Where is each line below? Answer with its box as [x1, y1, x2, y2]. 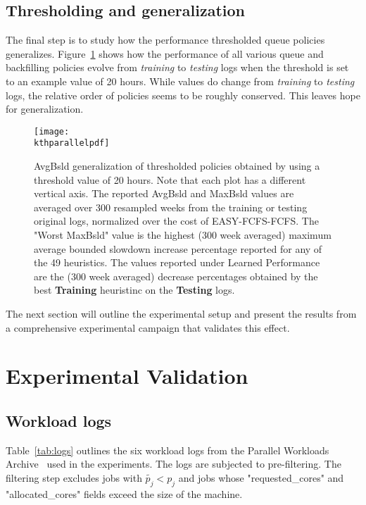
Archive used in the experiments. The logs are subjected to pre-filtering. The [6, 456, 341, 471]
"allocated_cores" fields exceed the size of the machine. [6, 486, 243, 501]
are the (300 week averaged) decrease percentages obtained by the [34, 268, 318, 283]
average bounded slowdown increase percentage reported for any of [34, 241, 322, 256]
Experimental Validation [6, 361, 248, 390]
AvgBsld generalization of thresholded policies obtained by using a [34, 158, 320, 173]
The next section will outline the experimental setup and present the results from [6, 306, 357, 321]
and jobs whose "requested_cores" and [178, 470, 344, 485]
